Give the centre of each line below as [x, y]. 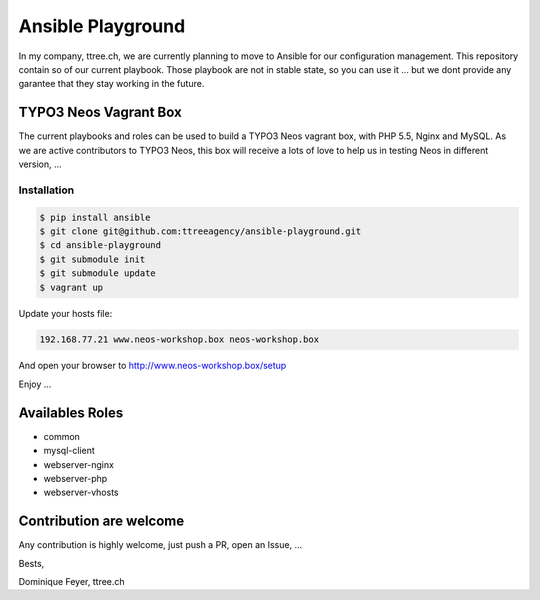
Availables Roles [71, 412]
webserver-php [75, 478]
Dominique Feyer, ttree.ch [71, 582]
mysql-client [69, 451]
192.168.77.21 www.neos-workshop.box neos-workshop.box [179, 339]
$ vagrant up [71, 287]
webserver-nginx [79, 464]
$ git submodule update [98, 273]
